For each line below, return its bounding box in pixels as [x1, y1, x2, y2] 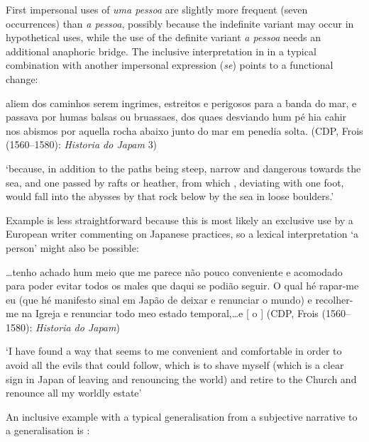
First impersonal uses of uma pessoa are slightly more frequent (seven [6, 2, 308, 16]
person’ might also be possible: [6, 240, 139, 255]
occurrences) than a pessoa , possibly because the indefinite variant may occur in [6, 16, 354, 31]
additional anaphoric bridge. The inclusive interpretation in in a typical [6, 43, 316, 58]
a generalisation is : [6, 423, 90, 438]
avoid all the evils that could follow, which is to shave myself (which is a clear [6, 358, 344, 372]
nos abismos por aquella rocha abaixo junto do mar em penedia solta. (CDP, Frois [6, 123, 363, 138]
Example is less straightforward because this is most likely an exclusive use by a [6, 212, 353, 227]
